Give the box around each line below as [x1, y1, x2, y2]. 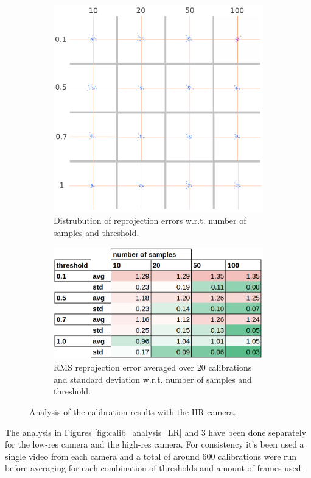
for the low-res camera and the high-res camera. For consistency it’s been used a [5, 438, 304, 451]
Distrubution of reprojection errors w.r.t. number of [54, 214, 246, 227]
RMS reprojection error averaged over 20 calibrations [54, 361, 252, 374]
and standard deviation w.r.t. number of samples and [54, 373, 252, 385]
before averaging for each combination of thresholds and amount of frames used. [5, 462, 304, 474]
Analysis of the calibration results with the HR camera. [29, 405, 236, 418]
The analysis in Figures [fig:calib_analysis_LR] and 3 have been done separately [5, 426, 307, 438]
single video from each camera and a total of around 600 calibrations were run [5, 449, 297, 462]
